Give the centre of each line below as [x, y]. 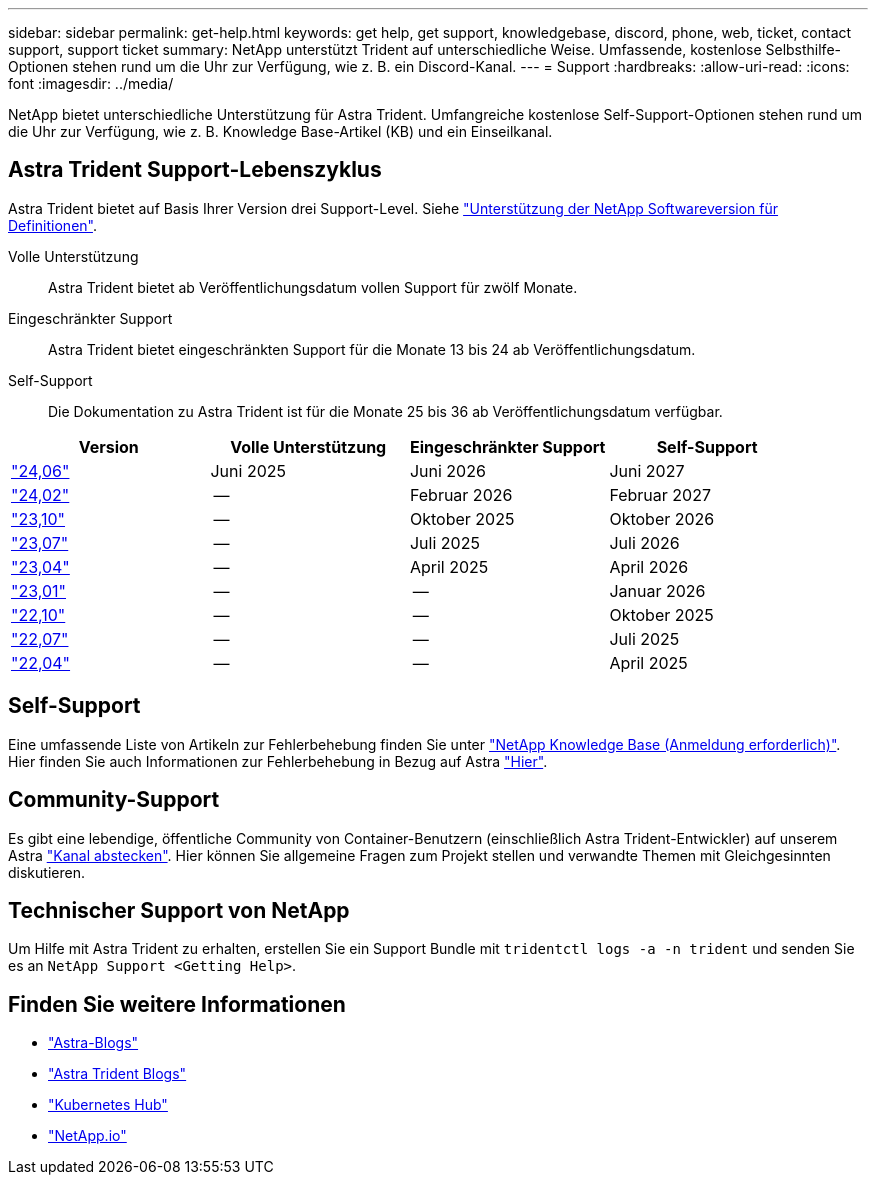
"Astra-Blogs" [93, 1043]
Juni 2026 [447, 470]
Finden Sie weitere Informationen [177, 1004]
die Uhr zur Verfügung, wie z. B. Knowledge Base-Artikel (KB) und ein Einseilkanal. [280, 131]
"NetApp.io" [87, 1136]
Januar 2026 [657, 590]
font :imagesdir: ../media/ [91, 83]
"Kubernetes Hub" [108, 1105]
